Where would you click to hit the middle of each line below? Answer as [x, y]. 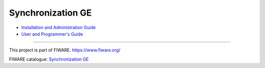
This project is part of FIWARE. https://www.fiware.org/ [65, 50]
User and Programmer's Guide [52, 34]
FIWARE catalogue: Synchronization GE [49, 59]
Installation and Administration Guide [58, 27]
